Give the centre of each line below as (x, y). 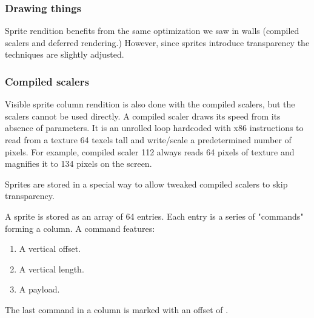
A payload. (39, 289)
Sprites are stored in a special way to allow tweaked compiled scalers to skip (146, 184)
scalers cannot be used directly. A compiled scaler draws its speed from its (143, 116)
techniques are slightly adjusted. (65, 54)
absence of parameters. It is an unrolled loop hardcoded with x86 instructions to (154, 128)
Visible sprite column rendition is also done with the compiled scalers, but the (150, 104)
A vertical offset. (50, 249)
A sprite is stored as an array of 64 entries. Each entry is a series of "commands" (154, 216)
